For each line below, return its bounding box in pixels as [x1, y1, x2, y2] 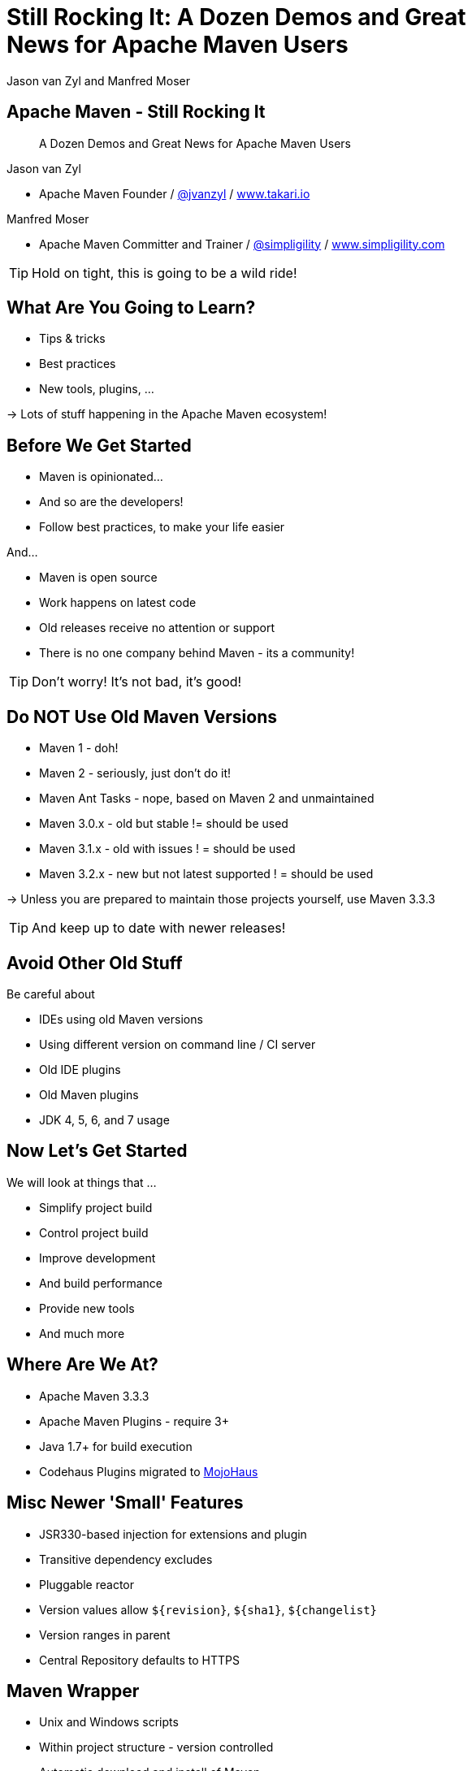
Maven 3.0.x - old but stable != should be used [39, 816, 288, 831]
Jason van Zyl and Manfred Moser [6, 73, 190, 88]
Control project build [39, 1225, 149, 1240]
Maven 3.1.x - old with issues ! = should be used [39, 842, 296, 856]
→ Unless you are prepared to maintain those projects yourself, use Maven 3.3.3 [6, 892, 435, 907]
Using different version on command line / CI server [39, 1037, 316, 1051]
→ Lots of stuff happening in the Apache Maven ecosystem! [6, 407, 327, 422]
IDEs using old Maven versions [39, 1011, 203, 1026]
